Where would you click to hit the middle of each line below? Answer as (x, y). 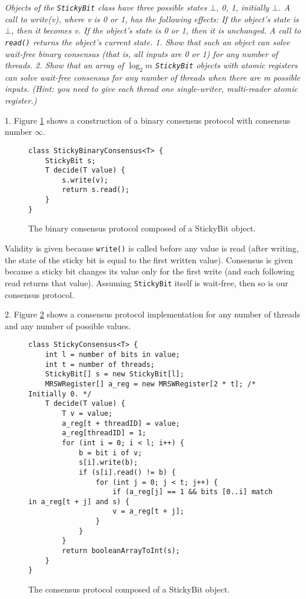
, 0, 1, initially (243, 7)
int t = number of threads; (100, 364)
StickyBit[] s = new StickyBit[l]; (114, 374)
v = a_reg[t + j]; (148, 512)
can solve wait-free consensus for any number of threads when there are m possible (153, 77)
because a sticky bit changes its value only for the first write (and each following (150, 271)
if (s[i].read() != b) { (127, 472)
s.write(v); (85, 180)
